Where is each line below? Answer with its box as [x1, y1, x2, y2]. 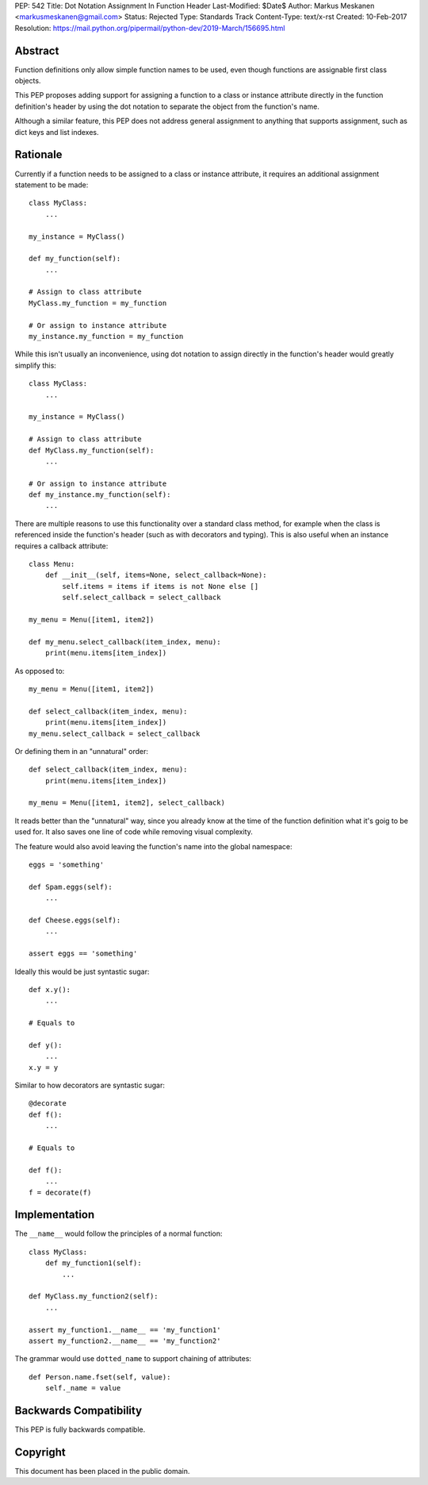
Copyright [14, 1445, 67, 1459]
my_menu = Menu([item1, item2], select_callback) [29, 798, 226, 807]
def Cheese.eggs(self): [29, 915, 121, 925]
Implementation [14, 1208, 95, 1221]
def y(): [29, 1041, 63, 1049]
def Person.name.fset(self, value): [29, 1372, 171, 1381]
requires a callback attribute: [14, 541, 109, 551]
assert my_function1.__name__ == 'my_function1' [29, 1325, 221, 1334]
